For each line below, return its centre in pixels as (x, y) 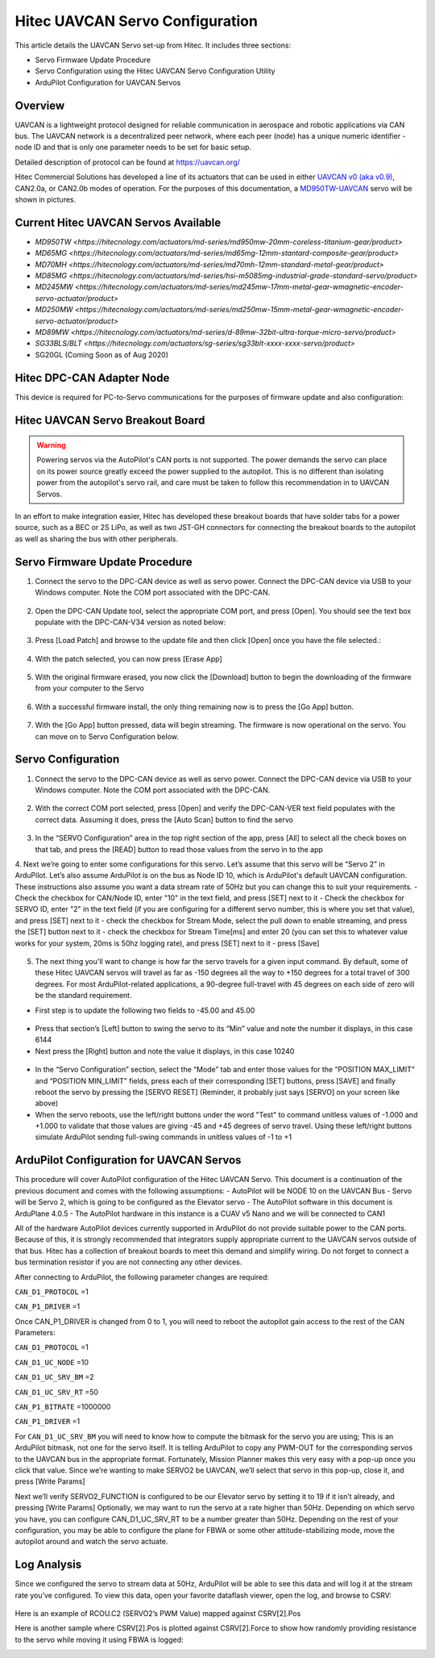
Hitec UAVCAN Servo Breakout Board (110, 420)
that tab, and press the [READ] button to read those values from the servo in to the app (179, 849)
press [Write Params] (50, 1481)
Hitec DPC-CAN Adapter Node (92, 378)
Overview (40, 105)
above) (47, 1103)
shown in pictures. (46, 199)
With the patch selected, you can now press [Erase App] (129, 658)
